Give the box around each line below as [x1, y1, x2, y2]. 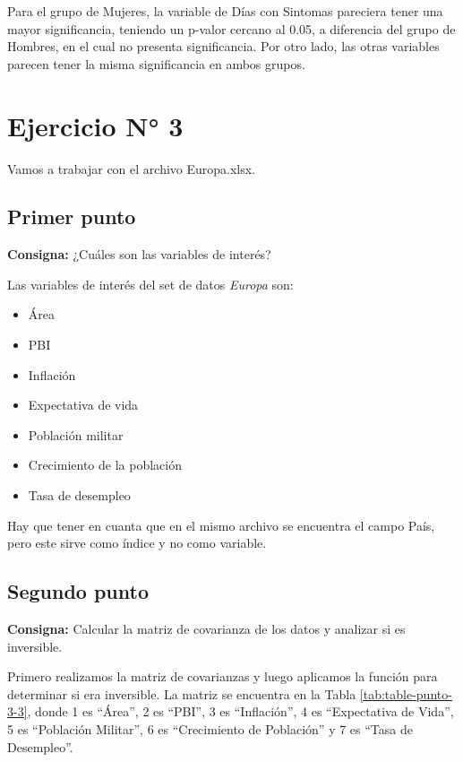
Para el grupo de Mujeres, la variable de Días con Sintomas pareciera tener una [7, 2, 443, 20]
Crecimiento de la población [28, 455, 182, 474]
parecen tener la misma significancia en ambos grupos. [7, 54, 305, 73]
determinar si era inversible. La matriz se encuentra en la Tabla [7, 684, 356, 703]
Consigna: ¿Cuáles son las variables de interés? [7, 245, 271, 264]
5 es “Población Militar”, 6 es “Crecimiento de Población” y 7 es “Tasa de [7, 720, 413, 738]
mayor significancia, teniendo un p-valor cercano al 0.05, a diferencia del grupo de [7, 19, 456, 38]
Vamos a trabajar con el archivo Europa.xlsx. [7, 159, 256, 178]
